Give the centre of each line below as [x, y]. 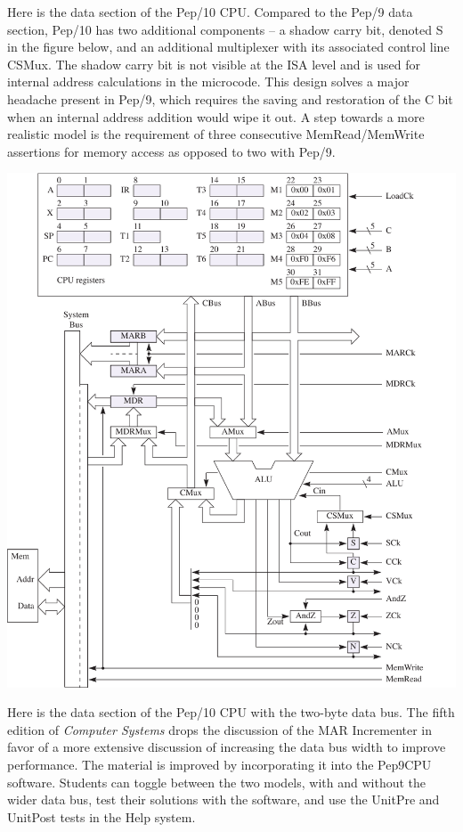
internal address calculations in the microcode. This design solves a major [208, 82]
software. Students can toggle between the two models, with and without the [217, 782]
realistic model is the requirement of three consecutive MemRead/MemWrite [216, 134]
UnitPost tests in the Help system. [102, 816]
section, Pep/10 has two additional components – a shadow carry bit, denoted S [225, 29]
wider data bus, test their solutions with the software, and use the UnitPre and [223, 799]
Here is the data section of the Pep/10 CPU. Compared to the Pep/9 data [210, 12]
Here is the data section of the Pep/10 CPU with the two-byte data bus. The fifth [231, 712]
